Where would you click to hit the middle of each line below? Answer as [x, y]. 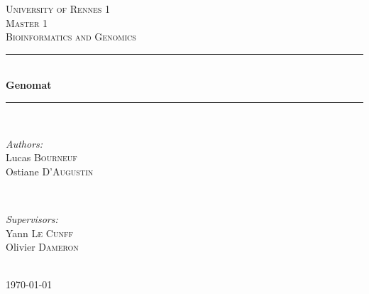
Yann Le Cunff [39, 233]
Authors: [24, 143]
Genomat [29, 85]
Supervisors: [32, 218]
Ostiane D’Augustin [50, 171]
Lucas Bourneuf [42, 157]
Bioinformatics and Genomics [71, 37]
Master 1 [27, 22]
